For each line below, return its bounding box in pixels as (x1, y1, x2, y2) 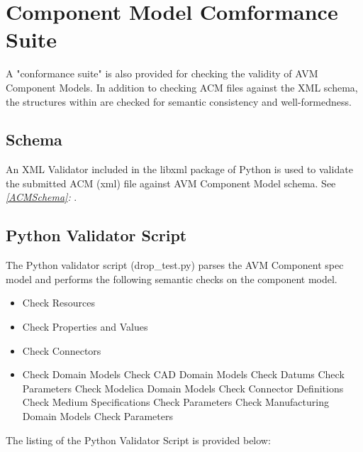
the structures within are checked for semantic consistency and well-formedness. (6, 94, 352, 109)
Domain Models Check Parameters (22, 409, 173, 424)
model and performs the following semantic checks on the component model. (6, 271, 337, 286)
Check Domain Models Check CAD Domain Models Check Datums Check (22, 367, 345, 382)
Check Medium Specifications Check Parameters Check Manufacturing (22, 395, 329, 409)
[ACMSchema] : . (6, 189, 77, 204)
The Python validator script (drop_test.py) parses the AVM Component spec (6, 258, 344, 272)
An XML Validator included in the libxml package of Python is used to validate (6, 162, 353, 177)
